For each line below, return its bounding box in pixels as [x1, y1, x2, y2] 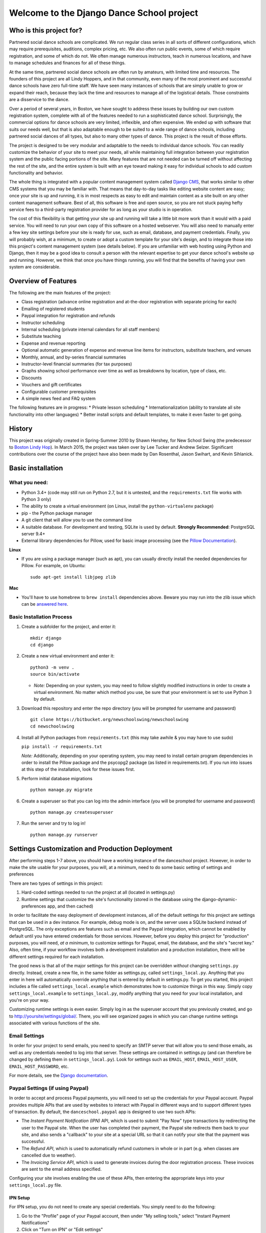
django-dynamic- [201, 896, 237, 902]
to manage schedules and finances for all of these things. [9, 60, 126, 66]
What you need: [9, 479, 48, 486]
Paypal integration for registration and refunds [21, 313, 115, 319]
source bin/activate [30, 671, 80, 677]
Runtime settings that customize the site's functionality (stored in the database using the [21, 896, 201, 902]
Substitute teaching [21, 333, 61, 339]
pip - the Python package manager [21, 510, 93, 516]
